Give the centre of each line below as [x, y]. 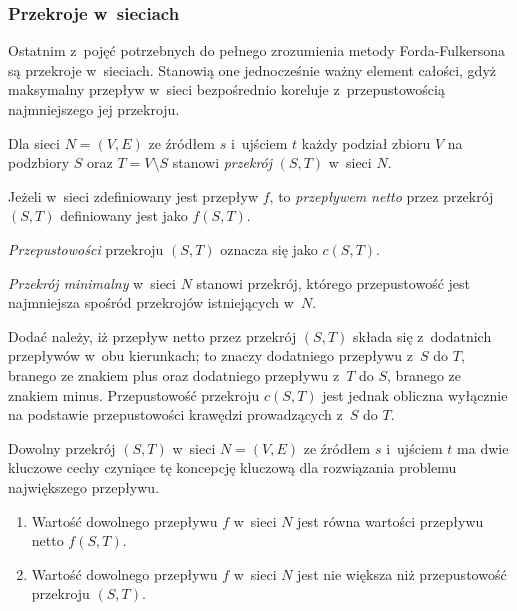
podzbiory [39, 162]
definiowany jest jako [124, 215]
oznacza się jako [269, 248]
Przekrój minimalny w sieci [92, 282]
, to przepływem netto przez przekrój [381, 195]
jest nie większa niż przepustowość [402, 573]
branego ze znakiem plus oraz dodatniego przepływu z [174, 374]
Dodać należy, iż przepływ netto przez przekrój [152, 335]
